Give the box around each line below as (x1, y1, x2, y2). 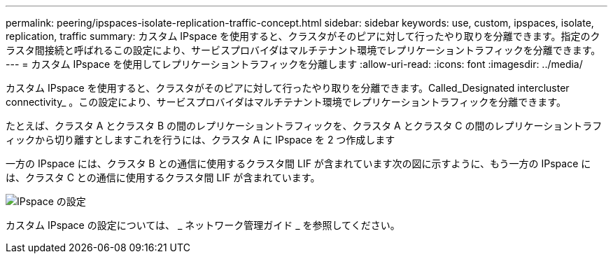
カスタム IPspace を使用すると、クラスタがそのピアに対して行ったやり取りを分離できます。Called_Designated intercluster (6, 82, 570, 94)
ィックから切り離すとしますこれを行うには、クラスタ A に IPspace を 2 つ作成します (6, 134, 395, 146)
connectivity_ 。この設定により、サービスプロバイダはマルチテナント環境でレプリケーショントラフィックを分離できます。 (6, 96, 566, 108)
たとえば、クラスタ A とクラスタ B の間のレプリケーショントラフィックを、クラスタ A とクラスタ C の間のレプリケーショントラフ (6, 120, 603, 132)
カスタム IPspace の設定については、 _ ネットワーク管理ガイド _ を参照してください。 (6, 219, 400, 231)
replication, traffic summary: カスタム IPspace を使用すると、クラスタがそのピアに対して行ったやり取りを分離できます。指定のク (6, 30, 600, 42)
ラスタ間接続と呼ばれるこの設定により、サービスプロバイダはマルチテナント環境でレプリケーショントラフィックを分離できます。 (6, 44, 601, 56)
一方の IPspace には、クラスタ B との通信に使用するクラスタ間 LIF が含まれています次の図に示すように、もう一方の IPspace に (6, 157, 591, 169)
